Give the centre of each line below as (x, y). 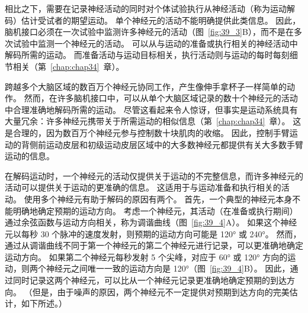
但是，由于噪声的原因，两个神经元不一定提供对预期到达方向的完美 (161, 291)
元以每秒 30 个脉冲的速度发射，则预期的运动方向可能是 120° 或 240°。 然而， (153, 233)
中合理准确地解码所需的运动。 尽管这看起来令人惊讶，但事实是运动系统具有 (151, 109)
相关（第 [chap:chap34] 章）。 (68, 66)
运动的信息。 (30, 156)
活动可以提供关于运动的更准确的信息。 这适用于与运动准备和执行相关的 (143, 187)
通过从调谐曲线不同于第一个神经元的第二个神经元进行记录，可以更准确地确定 (154, 245)
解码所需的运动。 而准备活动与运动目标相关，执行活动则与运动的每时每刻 (147, 55)
